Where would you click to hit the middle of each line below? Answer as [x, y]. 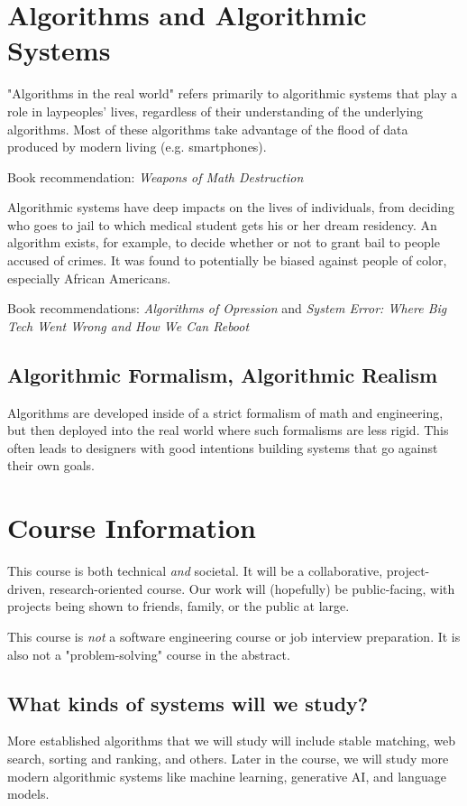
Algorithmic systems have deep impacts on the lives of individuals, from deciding [231, 207]
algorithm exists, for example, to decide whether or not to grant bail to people [224, 242]
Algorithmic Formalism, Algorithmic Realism [223, 374]
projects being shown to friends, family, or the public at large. [179, 606]
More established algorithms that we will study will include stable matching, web [232, 741]
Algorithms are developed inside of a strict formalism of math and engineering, [225, 412]
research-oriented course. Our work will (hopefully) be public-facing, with [252, 588]
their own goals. [51, 465]
